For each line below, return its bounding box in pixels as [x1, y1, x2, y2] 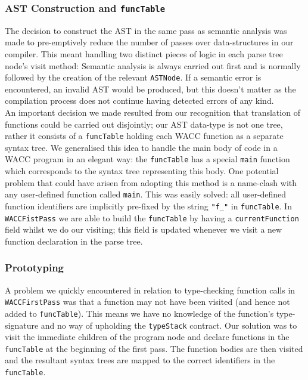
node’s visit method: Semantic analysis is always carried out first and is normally [5, 59, 301, 72]
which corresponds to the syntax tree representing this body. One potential [5, 165, 279, 177]
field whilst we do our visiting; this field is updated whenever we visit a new [5, 223, 282, 236]
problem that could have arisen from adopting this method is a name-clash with [5, 176, 297, 189]
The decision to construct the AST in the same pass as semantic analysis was [5, 24, 287, 36]
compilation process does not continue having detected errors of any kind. [5, 94, 274, 107]
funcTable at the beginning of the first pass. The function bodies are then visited [5, 342, 303, 354]
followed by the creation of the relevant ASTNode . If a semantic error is [5, 71, 262, 84]
